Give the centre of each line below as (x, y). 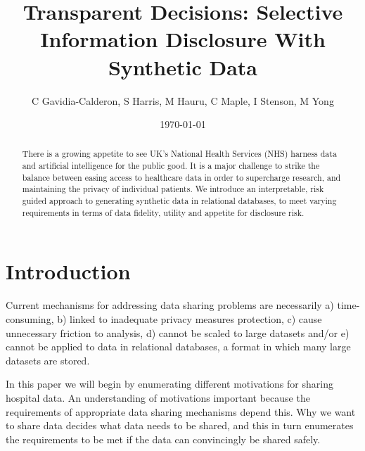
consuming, (30, 318)
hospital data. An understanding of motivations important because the (158, 397)
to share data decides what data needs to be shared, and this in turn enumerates (180, 425)
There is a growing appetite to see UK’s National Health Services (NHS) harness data (179, 154)
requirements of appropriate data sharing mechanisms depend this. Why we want (181, 411)
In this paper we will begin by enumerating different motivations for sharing (169, 384)
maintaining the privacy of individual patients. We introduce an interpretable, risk (173, 189)
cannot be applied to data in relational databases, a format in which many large (178, 347)
